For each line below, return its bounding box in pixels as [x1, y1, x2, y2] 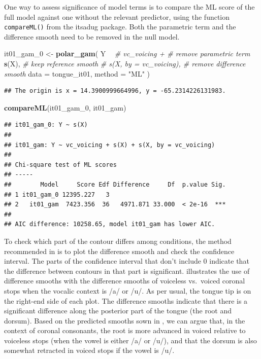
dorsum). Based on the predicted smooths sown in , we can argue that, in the [4, 315, 245, 326]
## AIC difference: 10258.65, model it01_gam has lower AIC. [4, 221, 215, 228]
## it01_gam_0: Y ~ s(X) [4, 121, 88, 129]
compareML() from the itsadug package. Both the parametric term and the [4, 21, 236, 32]
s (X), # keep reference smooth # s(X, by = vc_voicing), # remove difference [4, 58, 246, 69]
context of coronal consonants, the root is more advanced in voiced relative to [4, 325, 246, 336]
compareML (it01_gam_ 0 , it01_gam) [4, 102, 126, 113]
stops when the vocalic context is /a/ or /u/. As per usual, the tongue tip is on [4, 285, 251, 296]
